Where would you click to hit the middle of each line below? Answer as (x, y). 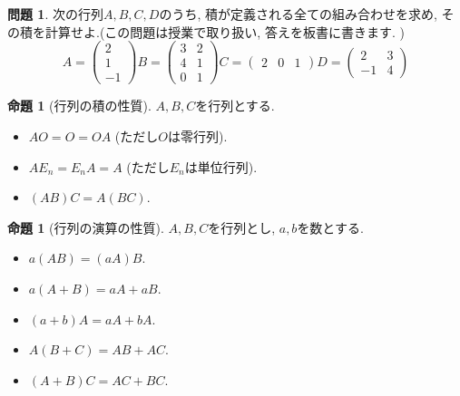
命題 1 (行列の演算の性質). (86, 227)
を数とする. (330, 227)
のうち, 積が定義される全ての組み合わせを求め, (298, 14)
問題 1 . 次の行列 (55, 14)
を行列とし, (242, 227)
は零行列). (197, 135)
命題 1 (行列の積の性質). (79, 106)
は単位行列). (221, 166)
